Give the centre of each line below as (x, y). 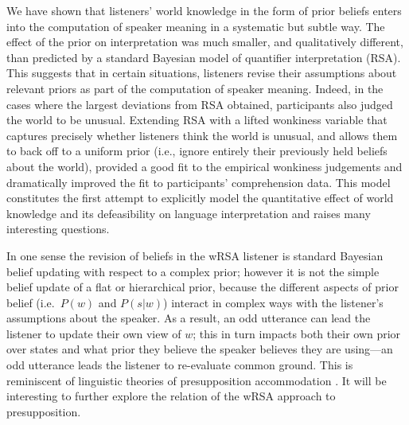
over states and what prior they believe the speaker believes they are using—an (200, 349)
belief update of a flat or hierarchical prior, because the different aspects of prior (203, 287)
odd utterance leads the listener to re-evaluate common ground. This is (180, 365)
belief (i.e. (31, 302)
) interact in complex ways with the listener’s (273, 302)
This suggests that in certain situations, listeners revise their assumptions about (202, 73)
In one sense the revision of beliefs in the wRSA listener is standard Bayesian (195, 255)
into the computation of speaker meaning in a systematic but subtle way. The (196, 26)
